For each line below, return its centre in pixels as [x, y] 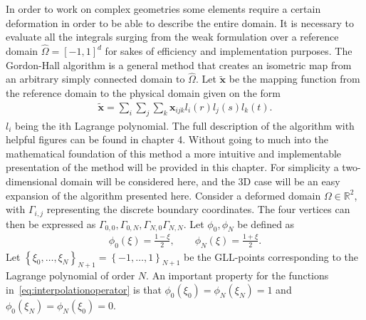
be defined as [266, 223]
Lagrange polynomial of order [70, 275]
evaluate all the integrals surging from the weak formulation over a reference [172, 37]
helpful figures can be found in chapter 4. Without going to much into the [167, 139]
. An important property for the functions [237, 275]
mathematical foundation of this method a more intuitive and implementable [174, 153]
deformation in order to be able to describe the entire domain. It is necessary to [180, 22]
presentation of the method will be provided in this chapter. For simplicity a [172, 167]
